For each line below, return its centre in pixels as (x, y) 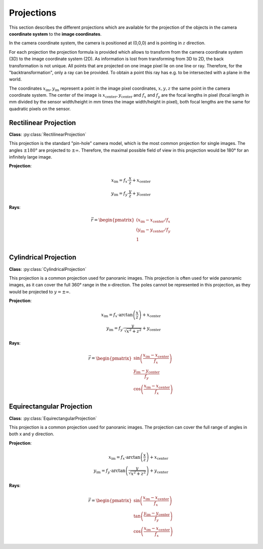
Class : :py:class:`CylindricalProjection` (48, 269)
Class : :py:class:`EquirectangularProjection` (53, 418)
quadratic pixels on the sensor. (40, 109)
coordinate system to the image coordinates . (55, 34)
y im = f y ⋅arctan (109, 471)
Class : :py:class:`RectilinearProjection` (48, 134)
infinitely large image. (31, 157)
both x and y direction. (32, 434)
